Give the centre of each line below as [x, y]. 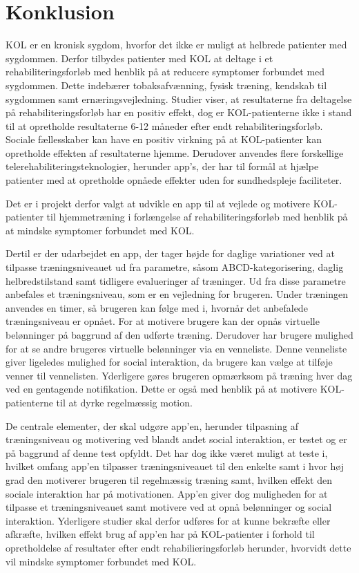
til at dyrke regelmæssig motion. [124, 402]
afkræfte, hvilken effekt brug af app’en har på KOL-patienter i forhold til [160, 534]
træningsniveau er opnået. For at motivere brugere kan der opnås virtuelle [163, 321]
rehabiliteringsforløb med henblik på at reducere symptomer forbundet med [165, 72]
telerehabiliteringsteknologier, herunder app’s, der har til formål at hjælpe [162, 166]
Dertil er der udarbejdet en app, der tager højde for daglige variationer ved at [170, 253]
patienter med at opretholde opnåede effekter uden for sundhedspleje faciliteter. [174, 180]
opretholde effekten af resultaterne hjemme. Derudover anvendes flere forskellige [175, 152]
